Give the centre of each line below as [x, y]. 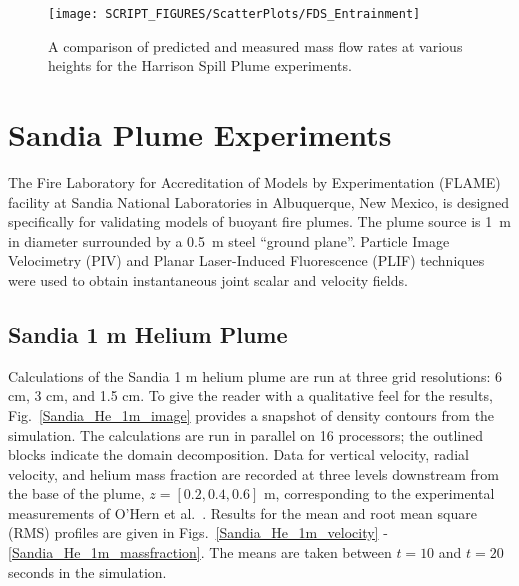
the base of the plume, [76, 493]
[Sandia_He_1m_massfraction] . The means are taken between [200, 552]
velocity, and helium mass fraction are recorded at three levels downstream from [253, 473]
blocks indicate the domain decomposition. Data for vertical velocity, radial [238, 454]
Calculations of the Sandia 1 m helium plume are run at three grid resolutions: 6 [255, 375]
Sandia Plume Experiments [200, 134]
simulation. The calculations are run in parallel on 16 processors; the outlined [246, 434]
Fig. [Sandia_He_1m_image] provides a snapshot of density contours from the [251, 414]
